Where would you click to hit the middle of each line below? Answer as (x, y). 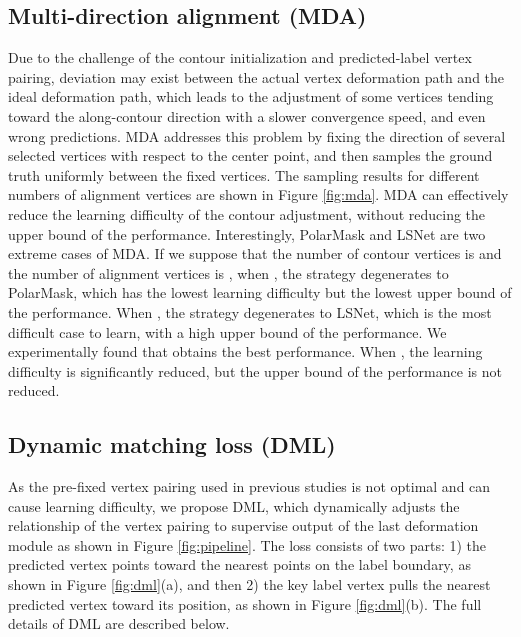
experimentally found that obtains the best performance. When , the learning (245, 351)
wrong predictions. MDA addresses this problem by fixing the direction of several (257, 135)
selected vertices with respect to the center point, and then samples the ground (250, 155)
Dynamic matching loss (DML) (172, 444)
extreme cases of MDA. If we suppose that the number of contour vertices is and (255, 253)
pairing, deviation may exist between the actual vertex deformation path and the (256, 76)
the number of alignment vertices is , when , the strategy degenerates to (228, 272)
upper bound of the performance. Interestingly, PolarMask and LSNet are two (247, 233)
